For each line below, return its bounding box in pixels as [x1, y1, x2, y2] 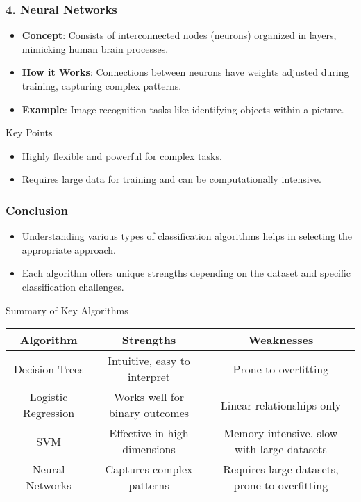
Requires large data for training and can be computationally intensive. [22, 172, 321, 186]
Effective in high [109, 425, 189, 442]
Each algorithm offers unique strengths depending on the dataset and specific [22, 266, 351, 280]
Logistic [29, 389, 68, 405]
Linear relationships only [220, 396, 342, 413]
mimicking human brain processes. [22, 41, 169, 56]
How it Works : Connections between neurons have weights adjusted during [22, 65, 349, 79]
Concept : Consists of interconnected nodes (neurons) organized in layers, [22, 28, 337, 42]
